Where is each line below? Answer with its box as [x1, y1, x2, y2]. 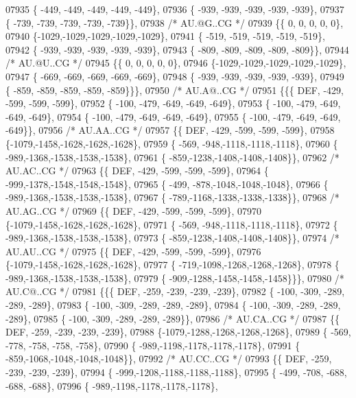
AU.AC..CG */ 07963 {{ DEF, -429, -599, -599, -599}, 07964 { [5, 163, 269, 178]
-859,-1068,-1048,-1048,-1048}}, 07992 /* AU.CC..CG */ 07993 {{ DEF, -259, [5, 351, 332, 366]
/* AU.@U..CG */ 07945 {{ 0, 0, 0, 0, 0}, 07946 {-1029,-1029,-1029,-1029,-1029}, [5, 56, 346, 70]
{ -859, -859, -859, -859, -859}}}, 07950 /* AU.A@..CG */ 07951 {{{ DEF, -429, [5, 82, 344, 97]
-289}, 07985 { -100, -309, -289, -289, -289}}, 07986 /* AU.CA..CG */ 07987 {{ [5, 311, 340, 325]
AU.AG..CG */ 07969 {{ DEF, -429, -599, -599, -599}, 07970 [5, 203, 261, 218]
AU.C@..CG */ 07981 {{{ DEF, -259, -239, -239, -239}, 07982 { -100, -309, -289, [5, 284, 345, 298]
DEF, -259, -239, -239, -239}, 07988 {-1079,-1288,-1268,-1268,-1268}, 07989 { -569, [5, 325, 351, 339]
